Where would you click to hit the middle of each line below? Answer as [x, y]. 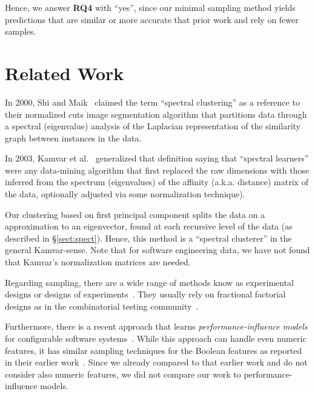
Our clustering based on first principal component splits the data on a [135, 214]
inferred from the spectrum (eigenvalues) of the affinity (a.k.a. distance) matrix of [157, 182]
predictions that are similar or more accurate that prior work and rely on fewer [152, 19]
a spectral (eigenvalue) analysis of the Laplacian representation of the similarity [153, 126]
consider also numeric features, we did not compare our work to [123, 374]
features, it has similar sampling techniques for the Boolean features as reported [154, 350]
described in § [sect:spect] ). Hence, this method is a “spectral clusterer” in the [148, 238]
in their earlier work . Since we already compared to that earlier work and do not [156, 362]
